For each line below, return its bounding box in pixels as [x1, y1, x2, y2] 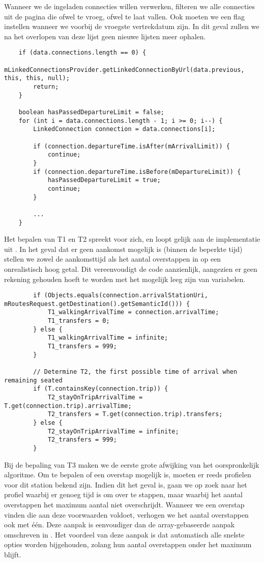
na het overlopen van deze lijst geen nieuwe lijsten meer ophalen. [4, 31, 206, 41]
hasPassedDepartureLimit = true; [47, 176, 161, 184]
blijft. [4, 549, 21, 559]
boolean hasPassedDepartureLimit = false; [18, 108, 164, 116]
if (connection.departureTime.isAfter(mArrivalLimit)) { [33, 142, 230, 150]
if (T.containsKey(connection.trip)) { [33, 385, 168, 393]
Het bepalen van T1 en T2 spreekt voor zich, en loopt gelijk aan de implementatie [4, 234, 260, 244]
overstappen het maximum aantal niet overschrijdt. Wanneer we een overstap [4, 499, 245, 509]
